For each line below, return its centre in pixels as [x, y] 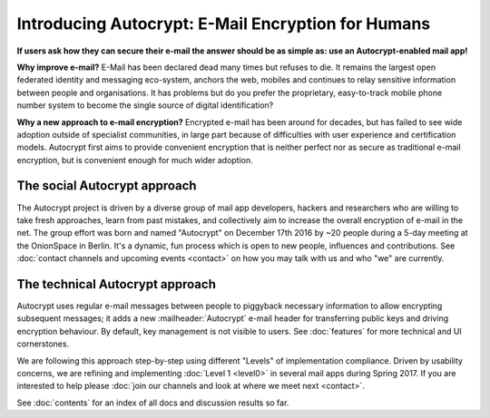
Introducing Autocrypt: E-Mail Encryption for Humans [224, 24]
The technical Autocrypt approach [117, 284]
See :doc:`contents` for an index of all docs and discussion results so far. [153, 403]
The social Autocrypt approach [107, 186]
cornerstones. [43, 344]
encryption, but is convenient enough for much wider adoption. [135, 160]
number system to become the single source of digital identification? [145, 105]
